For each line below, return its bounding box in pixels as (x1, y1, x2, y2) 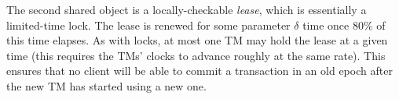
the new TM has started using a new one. (6, 77, 207, 94)
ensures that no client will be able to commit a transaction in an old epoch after (6, 62, 393, 79)
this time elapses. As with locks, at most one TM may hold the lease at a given (6, 32, 388, 48)
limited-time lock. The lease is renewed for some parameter (6, 16, 291, 33)
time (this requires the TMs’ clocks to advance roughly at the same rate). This (6, 47, 386, 63)
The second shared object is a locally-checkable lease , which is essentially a (6, 2, 367, 17)
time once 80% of (302, 16, 386, 33)
